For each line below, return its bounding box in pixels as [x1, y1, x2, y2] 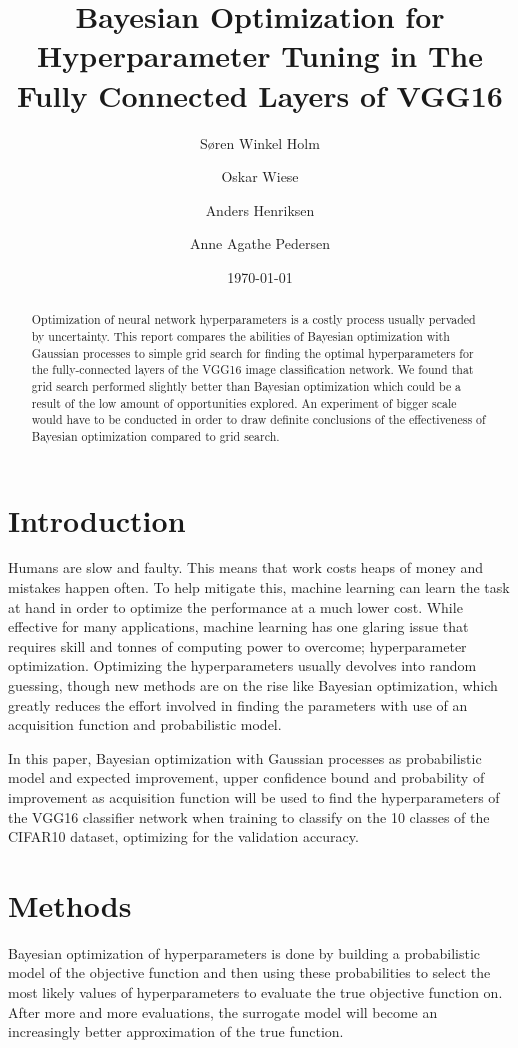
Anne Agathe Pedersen [190, 233, 330, 254]
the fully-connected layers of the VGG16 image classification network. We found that [31, 361, 474, 378]
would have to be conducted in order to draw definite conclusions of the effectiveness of [31, 411, 486, 428]
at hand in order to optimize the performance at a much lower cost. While [8, 596, 463, 617]
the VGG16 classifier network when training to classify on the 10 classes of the [8, 806, 490, 827]
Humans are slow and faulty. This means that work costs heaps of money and [8, 557, 484, 578]
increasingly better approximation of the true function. [8, 1021, 344, 1042]
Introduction [8, 499, 186, 540]
